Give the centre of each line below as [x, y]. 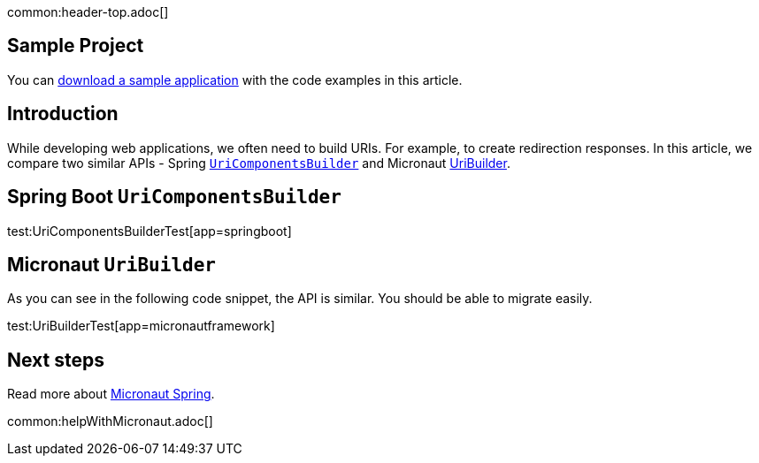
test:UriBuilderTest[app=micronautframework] [141, 326]
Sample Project [76, 46]
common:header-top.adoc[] [88, 12]
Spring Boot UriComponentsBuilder [174, 197]
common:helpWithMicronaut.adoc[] [110, 421]
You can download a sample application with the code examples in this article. [235, 80]
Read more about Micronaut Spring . [111, 394]
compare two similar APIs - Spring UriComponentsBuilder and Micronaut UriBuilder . [259, 163]
